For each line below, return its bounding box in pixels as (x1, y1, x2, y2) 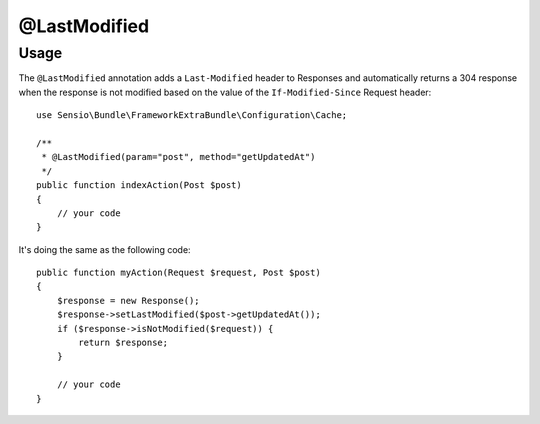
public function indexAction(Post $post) (36, 180, 242, 191)
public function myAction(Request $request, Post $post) (36, 267, 322, 279)
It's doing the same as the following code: (18, 243, 191, 255)
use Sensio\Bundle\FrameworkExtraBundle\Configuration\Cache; (36, 110, 348, 121)
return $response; (78, 337, 169, 349)
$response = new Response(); (56, 295, 200, 306)
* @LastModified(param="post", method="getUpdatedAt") (41, 151, 316, 163)
